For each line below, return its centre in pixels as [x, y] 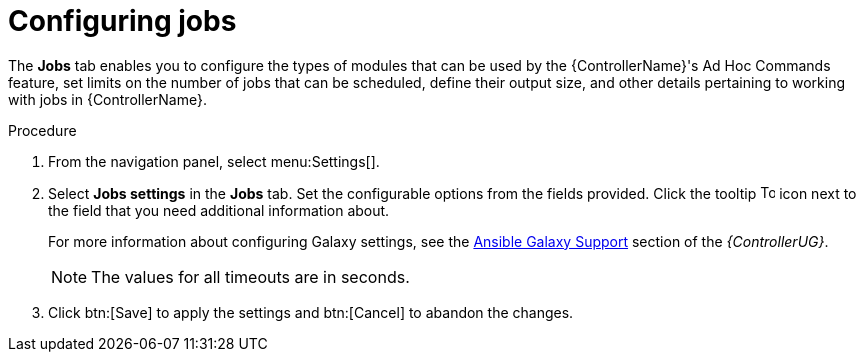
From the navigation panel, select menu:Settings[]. [214, 161]
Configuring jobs [122, 21]
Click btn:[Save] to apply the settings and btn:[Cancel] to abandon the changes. [311, 312]
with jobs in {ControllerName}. [107, 99]
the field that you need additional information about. [219, 210]
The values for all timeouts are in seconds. [250, 276]
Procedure [42, 130]
